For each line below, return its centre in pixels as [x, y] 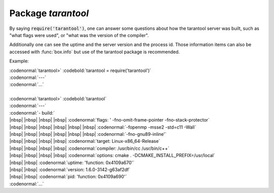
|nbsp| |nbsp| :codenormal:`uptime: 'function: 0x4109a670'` [72, 163]
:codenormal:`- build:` [32, 113]
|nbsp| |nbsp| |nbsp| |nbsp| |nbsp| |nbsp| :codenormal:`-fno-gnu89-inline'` [88, 134]
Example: [19, 61]
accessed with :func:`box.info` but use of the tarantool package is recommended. [95, 52]
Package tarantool [49, 13]
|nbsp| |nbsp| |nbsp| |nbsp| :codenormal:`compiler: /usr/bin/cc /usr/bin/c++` [89, 148]
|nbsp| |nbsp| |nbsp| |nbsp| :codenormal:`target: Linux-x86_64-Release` [85, 141]
